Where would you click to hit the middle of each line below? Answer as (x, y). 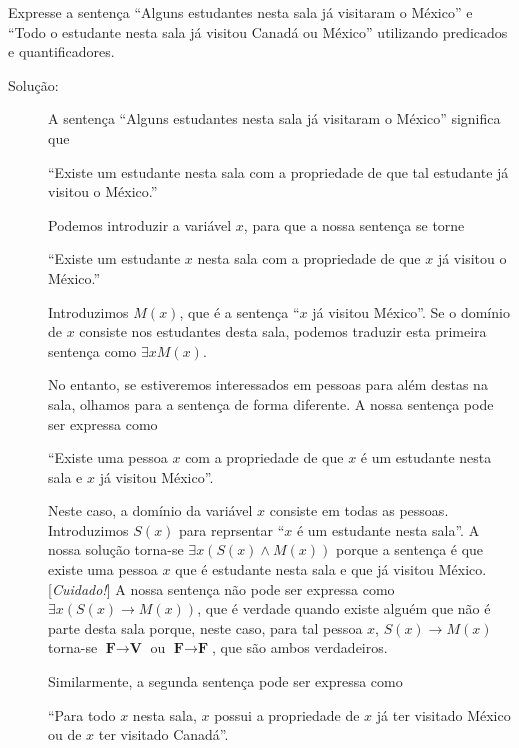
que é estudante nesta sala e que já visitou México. (331, 569)
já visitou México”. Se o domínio (411, 311)
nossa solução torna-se (116, 549)
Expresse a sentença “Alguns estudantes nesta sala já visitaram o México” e (240, 12)
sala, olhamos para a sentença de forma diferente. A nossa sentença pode (271, 403)
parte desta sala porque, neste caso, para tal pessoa (205, 627)
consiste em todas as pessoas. (359, 510)
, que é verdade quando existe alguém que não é (344, 608)
